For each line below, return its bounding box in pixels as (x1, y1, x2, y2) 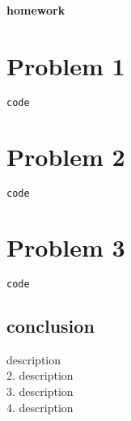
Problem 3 (6, 230, 125, 263)
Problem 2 (6, 139, 125, 172)
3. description (6, 382, 74, 399)
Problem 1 (6, 49, 125, 82)
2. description (6, 367, 74, 384)
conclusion (6, 313, 95, 338)
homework (6, 2, 65, 18)
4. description (6, 398, 74, 415)
